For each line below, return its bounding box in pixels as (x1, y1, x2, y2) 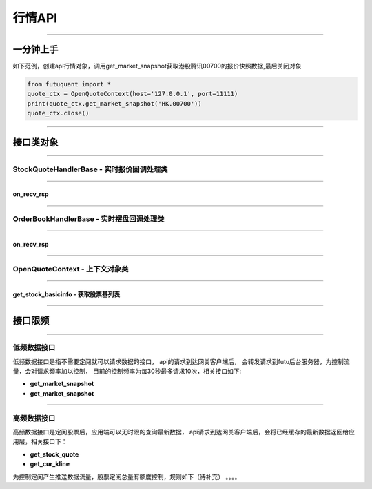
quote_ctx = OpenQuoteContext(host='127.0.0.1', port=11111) (27, 90, 238, 98)
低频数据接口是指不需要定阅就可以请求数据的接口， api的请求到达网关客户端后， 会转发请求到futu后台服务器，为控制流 (12, 357, 351, 365)
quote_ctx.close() (27, 109, 90, 117)
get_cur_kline (30, 460, 70, 468)
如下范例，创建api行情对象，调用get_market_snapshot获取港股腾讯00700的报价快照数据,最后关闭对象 (12, 62, 302, 70)
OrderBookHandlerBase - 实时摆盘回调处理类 (12, 214, 165, 224)
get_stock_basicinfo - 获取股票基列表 (12, 290, 121, 298)
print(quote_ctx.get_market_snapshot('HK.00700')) (27, 99, 203, 107)
